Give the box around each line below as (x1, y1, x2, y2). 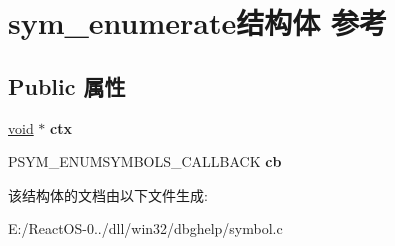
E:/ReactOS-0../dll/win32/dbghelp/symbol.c (8, 218, 283, 239)
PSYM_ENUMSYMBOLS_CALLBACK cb (8, 151, 282, 172)
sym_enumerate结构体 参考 (8, 2, 388, 43)
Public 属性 (8, 70, 126, 101)
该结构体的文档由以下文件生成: (8, 184, 208, 205)
